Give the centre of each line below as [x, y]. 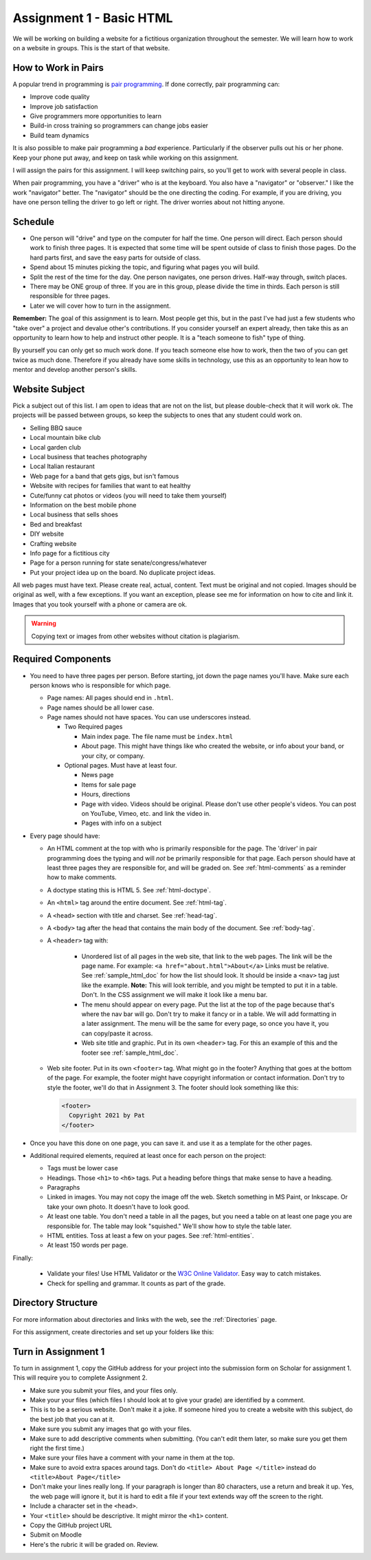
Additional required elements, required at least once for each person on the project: [148, 1155]
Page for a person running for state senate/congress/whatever [119, 563]
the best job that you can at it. [72, 1419]
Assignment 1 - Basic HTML [93, 18]
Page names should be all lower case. [101, 707]
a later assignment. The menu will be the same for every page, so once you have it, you [205, 1024]
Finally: [23, 1258]
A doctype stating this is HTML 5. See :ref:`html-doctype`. [129, 890]
